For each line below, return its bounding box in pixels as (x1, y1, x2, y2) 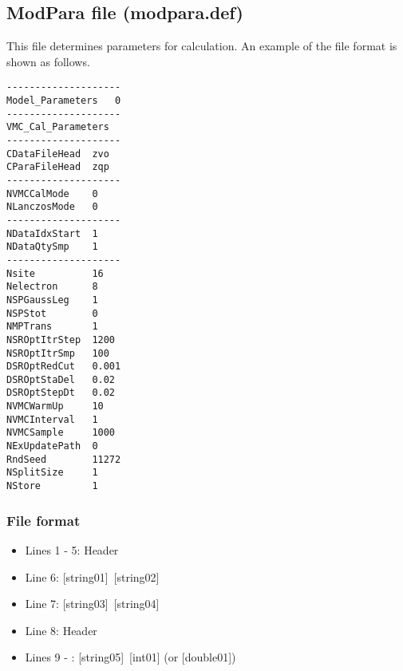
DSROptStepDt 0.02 (6, 387, 116, 399)
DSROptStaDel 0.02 (6, 373, 116, 385)
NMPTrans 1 (6, 321, 98, 333)
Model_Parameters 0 (6, 95, 121, 107)
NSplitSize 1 (6, 467, 98, 479)
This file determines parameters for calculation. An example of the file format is (6, 37, 397, 54)
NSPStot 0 (6, 307, 98, 319)
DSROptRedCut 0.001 (6, 361, 121, 373)
